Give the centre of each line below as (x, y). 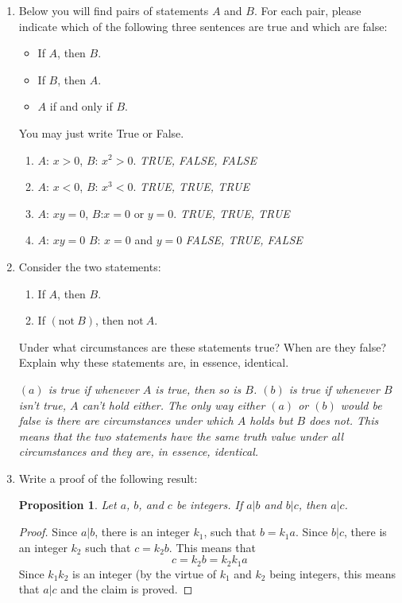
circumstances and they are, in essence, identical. (139, 451)
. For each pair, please (307, 10)
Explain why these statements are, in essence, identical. (154, 362)
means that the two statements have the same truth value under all (181, 436)
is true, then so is (198, 389)
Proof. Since (48, 532)
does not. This (344, 420)
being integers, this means (333, 573)
